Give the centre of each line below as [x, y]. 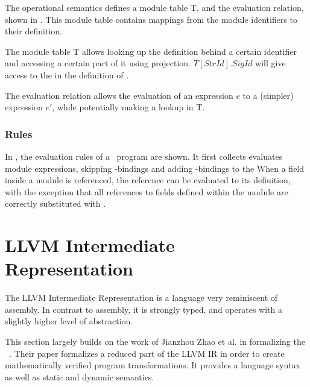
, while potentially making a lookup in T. [128, 107]
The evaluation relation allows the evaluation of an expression [119, 95]
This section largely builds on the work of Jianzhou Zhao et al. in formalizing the [155, 341]
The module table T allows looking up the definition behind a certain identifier [151, 51]
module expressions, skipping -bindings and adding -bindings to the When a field [155, 168]
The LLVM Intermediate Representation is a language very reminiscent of [141, 297]
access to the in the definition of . [67, 74]
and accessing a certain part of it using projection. [98, 63]
